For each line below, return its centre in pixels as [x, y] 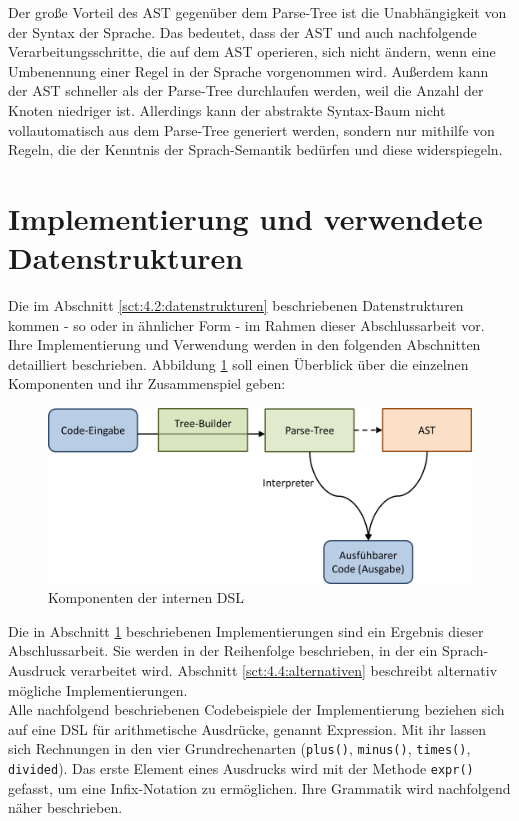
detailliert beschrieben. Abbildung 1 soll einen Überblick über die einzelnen [238, 363]
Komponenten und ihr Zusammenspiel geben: [147, 383]
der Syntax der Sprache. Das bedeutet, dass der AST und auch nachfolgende [242, 31]
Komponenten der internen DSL [146, 597]
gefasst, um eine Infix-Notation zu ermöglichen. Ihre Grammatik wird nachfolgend [259, 787]
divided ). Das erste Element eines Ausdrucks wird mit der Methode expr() [241, 768]
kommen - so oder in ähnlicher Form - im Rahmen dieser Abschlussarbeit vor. [246, 324]
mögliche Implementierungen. [98, 689]
